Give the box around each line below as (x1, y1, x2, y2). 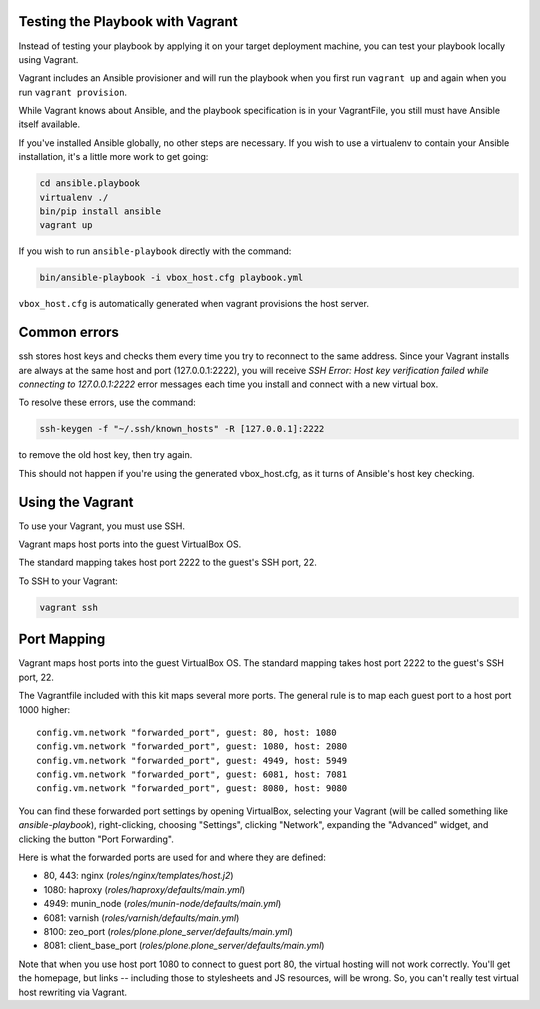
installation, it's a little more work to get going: (18, 151, 209, 163)
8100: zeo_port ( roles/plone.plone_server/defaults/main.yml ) (43, 926, 294, 937)
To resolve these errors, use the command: (18, 396, 197, 409)
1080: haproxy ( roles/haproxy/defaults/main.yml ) (43, 883, 246, 895)
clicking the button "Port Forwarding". (18, 833, 174, 845)
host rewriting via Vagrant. (18, 986, 128, 998)
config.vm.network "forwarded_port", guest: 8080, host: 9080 (36, 783, 348, 794)
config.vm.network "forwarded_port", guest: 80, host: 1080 (36, 726, 337, 738)
